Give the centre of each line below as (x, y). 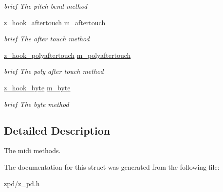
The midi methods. (32, 150)
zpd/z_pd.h (22, 183)
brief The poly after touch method (54, 71)
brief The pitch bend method (46, 6)
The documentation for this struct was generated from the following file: (112, 166)
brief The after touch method (47, 39)
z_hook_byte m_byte (37, 87)
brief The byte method (37, 104)
